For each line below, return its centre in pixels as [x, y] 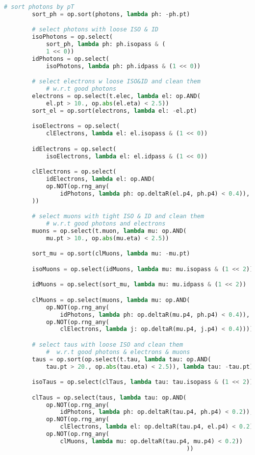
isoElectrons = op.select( [76, 126]
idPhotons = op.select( [71, 59]
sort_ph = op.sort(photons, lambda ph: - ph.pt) [111, 14]
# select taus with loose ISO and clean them [108, 344]
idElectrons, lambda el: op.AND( [100, 179]
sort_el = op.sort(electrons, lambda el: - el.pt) [115, 111]
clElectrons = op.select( [74, 172]
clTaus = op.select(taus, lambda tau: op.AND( [109, 397]
